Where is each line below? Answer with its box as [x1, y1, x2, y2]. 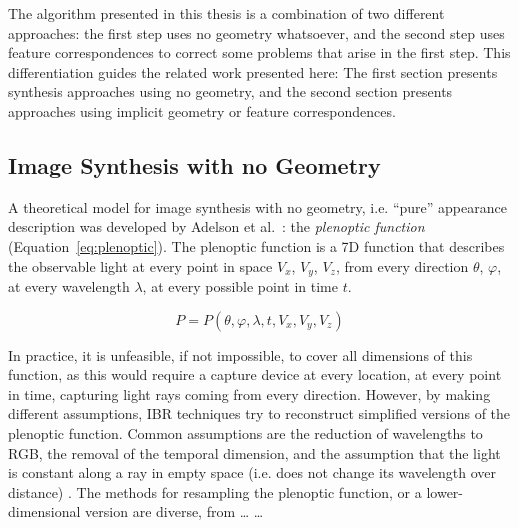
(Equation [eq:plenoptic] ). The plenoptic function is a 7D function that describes [8, 235, 505, 256]
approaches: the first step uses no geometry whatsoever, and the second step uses [8, 22, 505, 43]
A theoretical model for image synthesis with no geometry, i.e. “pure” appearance [8, 196, 507, 217]
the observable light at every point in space [8, 255, 273, 276]
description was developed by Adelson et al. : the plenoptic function [8, 216, 425, 237]
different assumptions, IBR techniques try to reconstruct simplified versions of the [8, 403, 511, 424]
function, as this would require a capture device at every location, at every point [8, 364, 502, 385]
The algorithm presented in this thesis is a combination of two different [8, 3, 445, 23]
